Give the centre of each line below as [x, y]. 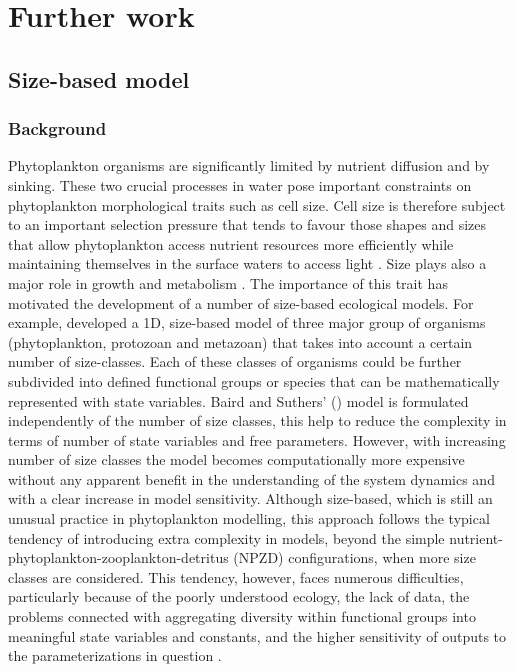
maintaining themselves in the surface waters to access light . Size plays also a [247, 263]
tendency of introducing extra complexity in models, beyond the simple [226, 537]
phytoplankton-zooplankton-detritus [118, 557]
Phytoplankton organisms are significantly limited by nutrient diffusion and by [249, 165]
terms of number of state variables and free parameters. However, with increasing [257, 439]
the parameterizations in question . [115, 655]
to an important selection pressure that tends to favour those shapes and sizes [247, 224]
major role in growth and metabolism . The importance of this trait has [228, 282]
